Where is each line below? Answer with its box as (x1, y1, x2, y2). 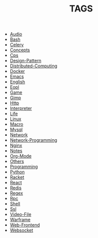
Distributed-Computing (9, 63, 58, 69)
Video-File (9, 212, 31, 218)
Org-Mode (9, 153, 32, 159)
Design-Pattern (9, 58, 41, 64)
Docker (9, 68, 25, 74)
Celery (9, 42, 24, 48)
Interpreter (9, 105, 32, 111)
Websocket (9, 228, 33, 234)
